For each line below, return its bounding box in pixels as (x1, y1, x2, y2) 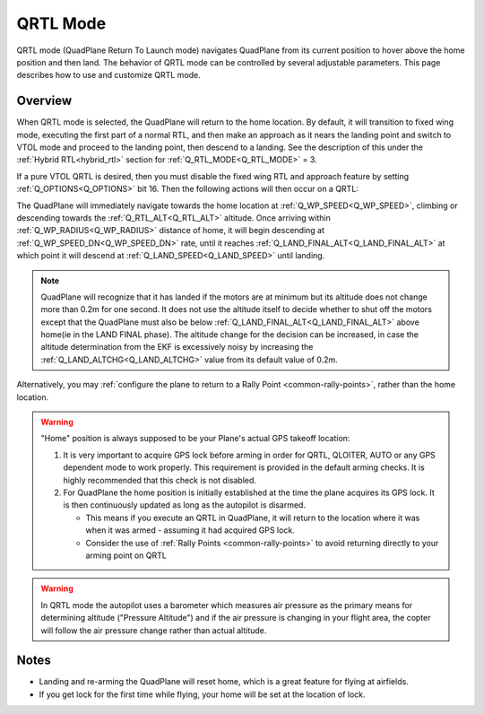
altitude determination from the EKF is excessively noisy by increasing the (40, 342, 314, 353)
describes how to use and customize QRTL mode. (16, 70, 201, 81)
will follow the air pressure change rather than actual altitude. (40, 624, 267, 636)
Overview (16, 93, 73, 109)
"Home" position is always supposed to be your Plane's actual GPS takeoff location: (40, 433, 350, 444)
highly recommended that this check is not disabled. (63, 475, 257, 485)
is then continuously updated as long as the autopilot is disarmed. (63, 500, 307, 510)
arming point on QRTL (85, 550, 168, 561)
